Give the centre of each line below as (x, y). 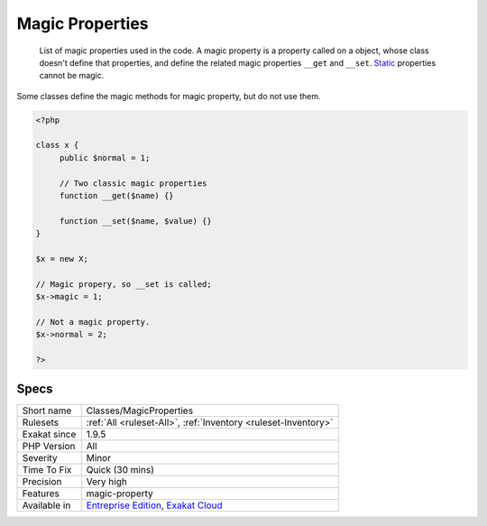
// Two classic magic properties (133, 183)
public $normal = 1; (105, 157)
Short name (47, 411)
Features (41, 494)
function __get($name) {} (117, 196)
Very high (107, 481)
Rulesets (40, 422)
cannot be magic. (72, 76)
